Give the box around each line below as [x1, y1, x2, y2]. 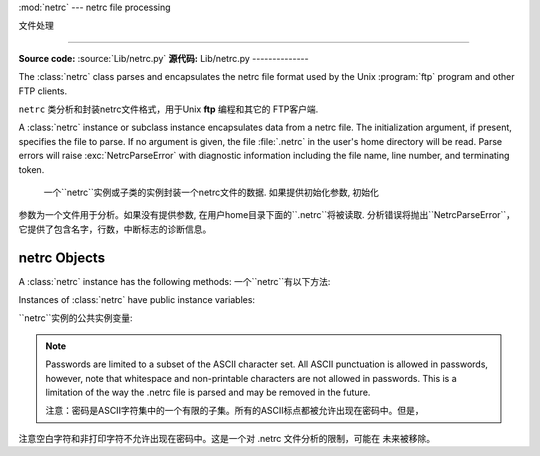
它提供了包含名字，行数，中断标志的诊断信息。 [18, 223, 212, 235]
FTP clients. [18, 85, 68, 97]
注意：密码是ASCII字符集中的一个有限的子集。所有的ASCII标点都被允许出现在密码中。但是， [45, 405, 424, 417]
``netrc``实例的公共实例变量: [18, 312, 134, 324]
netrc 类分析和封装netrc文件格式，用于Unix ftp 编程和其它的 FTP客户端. [18, 103, 319, 115]
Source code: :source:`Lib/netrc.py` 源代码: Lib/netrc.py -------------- [18, 52, 309, 64]
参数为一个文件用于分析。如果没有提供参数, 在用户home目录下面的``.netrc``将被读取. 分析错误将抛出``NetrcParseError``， [18, 209, 515, 221]
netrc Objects [18, 249, 105, 266]
